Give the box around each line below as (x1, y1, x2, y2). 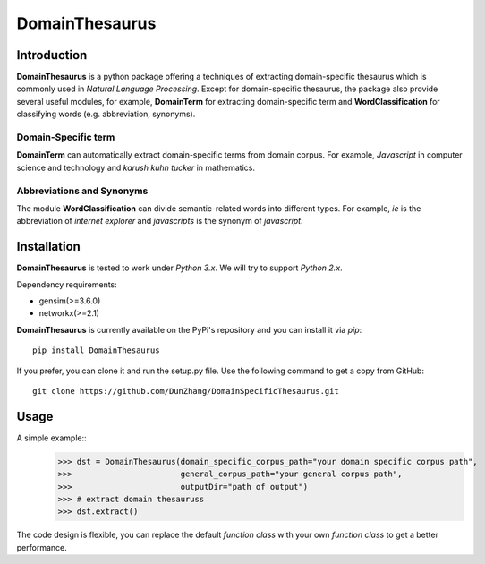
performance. (16, 542, 67, 552)
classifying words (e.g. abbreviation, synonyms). (16, 108, 196, 120)
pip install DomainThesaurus (32, 346, 160, 355)
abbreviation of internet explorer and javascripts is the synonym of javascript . (16, 216, 303, 226)
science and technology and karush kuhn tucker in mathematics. (16, 162, 255, 173)
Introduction (16, 47, 88, 63)
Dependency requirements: (16, 278, 118, 290)
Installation (16, 239, 81, 254)
